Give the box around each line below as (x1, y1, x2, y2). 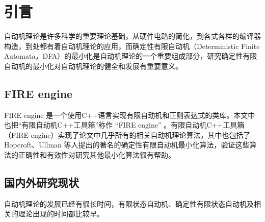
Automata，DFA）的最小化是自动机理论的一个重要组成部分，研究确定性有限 (4, 51, 257, 61)
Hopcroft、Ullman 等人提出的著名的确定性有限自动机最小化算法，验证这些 (4, 139, 250, 150)
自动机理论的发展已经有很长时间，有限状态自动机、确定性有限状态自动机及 (4, 198, 254, 209)
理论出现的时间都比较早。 (18, 208, 104, 219)
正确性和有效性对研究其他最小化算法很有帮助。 (18, 150, 175, 160)
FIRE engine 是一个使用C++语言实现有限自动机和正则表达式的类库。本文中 (4, 109, 255, 120)
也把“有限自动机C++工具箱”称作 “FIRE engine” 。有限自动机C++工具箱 (4, 119, 245, 130)
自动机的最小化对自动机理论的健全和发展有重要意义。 (4, 60, 182, 71)
